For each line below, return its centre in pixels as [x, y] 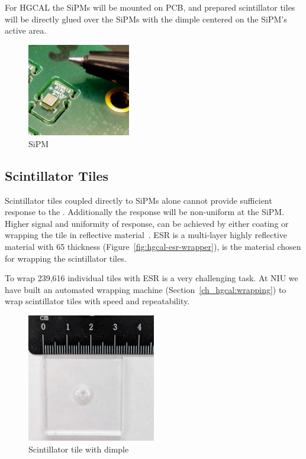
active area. [26, 30]
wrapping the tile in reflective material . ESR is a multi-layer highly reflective [146, 235]
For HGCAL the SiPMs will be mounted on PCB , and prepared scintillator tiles [150, 7]
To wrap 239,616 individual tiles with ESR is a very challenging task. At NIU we [152, 278]
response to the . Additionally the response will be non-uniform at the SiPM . [145, 212]
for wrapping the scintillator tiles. [66, 258]
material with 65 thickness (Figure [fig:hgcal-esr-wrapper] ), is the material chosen [153, 247]
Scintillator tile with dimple [79, 449]
